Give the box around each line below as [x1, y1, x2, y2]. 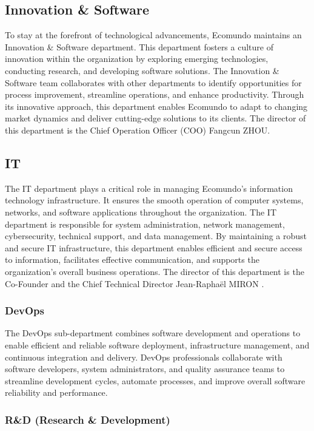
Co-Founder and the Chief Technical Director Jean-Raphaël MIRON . [5, 277, 264, 290]
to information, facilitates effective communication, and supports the [5, 253, 259, 266]
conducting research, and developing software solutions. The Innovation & [5, 64, 279, 76]
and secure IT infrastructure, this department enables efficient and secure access [5, 241, 302, 254]
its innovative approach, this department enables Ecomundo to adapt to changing [5, 100, 308, 112]
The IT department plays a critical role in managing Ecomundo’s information [5, 182, 293, 194]
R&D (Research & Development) [5, 412, 170, 427]
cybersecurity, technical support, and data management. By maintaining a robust [5, 229, 307, 242]
